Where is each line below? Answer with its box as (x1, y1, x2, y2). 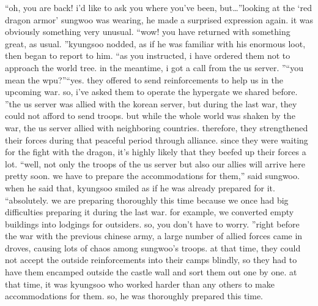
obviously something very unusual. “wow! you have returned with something (5, 25, 290, 38)
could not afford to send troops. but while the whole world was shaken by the (5, 109, 295, 122)
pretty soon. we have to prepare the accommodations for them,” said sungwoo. (5, 169, 300, 182)
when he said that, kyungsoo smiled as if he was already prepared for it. (5, 181, 275, 194)
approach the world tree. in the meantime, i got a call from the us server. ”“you (5, 61, 304, 74)
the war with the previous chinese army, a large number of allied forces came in (5, 229, 303, 242)
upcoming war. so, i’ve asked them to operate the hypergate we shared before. (5, 85, 298, 98)
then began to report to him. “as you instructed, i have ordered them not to (5, 49, 290, 62)
